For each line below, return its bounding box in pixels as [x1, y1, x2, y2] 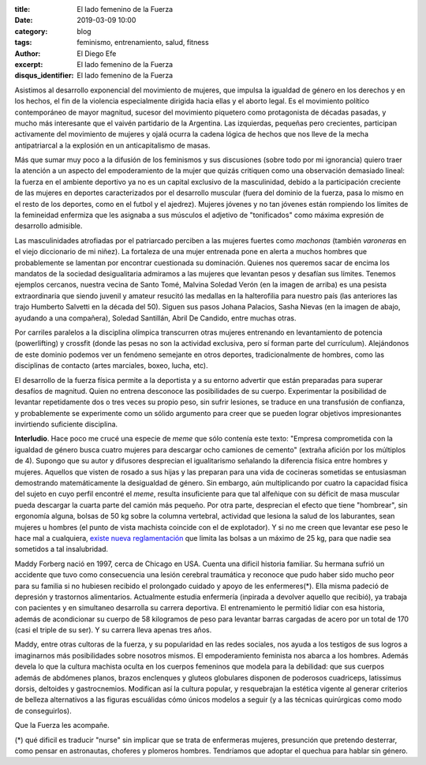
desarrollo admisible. [14, 221, 83, 231]
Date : [14, 16, 33, 25]
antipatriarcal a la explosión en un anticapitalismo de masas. [14, 141, 211, 150]
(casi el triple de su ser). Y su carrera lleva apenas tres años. [14, 625, 212, 635]
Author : [14, 48, 41, 58]
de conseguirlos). [14, 706, 72, 715]
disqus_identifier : [14, 71, 74, 81]
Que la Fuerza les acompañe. [14, 721, 110, 730]
